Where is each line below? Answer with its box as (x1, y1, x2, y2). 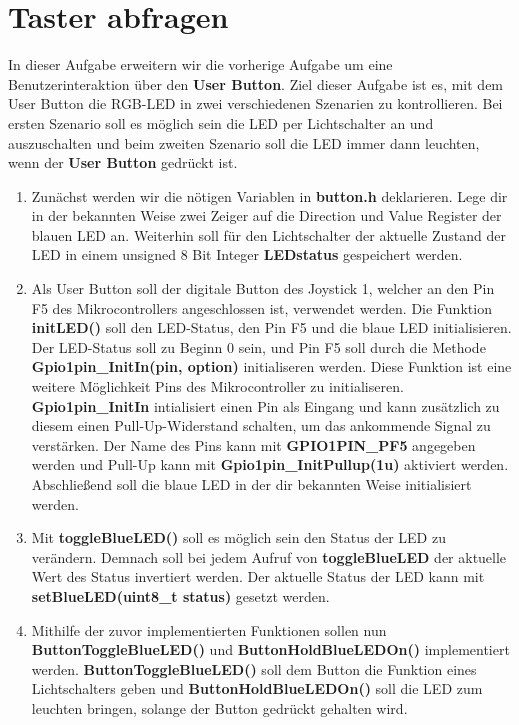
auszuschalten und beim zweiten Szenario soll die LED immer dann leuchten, (8, 132, 480, 153)
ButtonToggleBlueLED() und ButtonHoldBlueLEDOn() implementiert (31, 639, 510, 660)
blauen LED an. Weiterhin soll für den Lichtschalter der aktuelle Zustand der (31, 224, 506, 245)
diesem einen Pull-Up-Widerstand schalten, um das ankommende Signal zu (31, 415, 491, 436)
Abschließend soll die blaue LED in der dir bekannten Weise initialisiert (31, 474, 472, 494)
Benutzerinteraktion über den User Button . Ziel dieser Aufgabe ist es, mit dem (8, 73, 504, 94)
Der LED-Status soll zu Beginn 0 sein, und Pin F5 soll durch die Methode (31, 336, 486, 357)
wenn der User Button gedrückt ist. (8, 152, 238, 173)
